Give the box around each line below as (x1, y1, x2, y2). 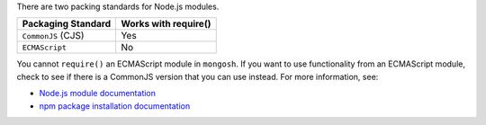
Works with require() (121, 18, 211, 31)
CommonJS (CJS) (22, 30, 85, 42)
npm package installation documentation (39, 100, 191, 112)
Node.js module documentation (39, 88, 157, 99)
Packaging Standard (22, 18, 112, 31)
